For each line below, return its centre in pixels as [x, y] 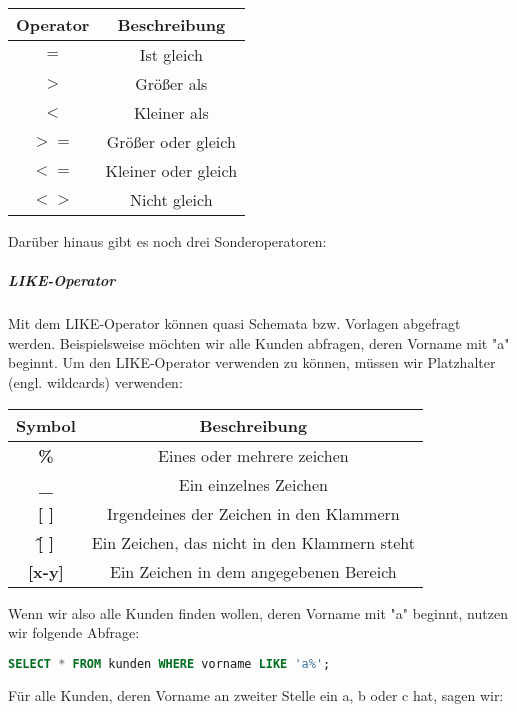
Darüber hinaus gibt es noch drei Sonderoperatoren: [167, 241]
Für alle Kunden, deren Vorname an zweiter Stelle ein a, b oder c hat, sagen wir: [256, 694]
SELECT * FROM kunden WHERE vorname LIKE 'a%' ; [169, 663]
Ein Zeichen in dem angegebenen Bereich [253, 571]
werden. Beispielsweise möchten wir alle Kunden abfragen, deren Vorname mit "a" [259, 342]
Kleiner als [171, 112]
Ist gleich [171, 54]
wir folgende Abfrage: [74, 632]
